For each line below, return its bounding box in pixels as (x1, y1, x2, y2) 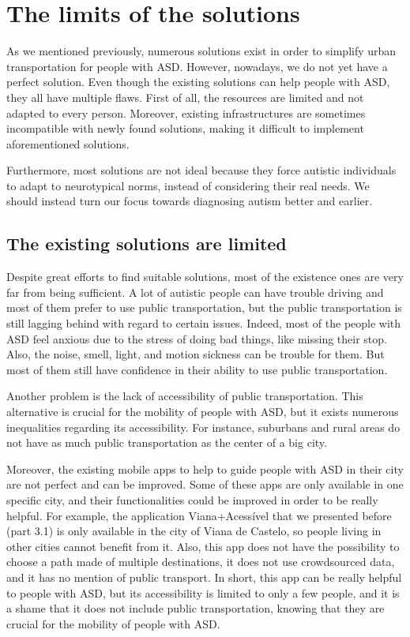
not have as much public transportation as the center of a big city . (6, 434, 327, 451)
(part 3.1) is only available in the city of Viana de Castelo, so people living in (6, 523, 382, 539)
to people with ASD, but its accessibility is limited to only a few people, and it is (6, 584, 400, 601)
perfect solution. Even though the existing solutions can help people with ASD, (6, 73, 390, 90)
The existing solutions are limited (6, 231, 287, 256)
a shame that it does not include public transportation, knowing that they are (6, 600, 385, 616)
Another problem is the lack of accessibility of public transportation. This (6, 388, 363, 404)
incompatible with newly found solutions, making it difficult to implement (6, 120, 364, 137)
